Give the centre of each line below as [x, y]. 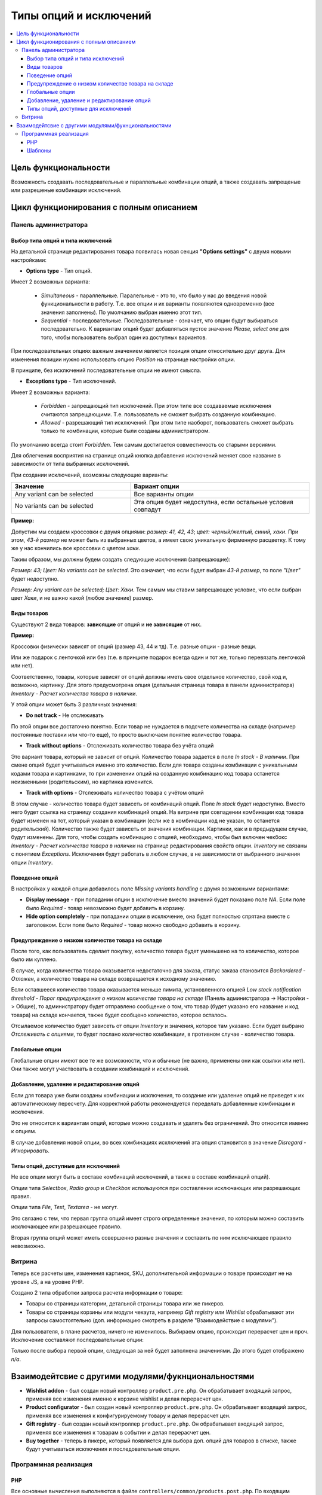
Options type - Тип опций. [59, 271]
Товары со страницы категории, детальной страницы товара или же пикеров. [125, 1304]
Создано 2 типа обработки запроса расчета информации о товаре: [97, 1292]
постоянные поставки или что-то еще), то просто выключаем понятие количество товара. [126, 735]
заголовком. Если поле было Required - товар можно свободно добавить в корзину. [133, 925]
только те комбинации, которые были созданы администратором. [125, 431]
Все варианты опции [164, 495]
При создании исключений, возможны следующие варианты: [90, 475]
